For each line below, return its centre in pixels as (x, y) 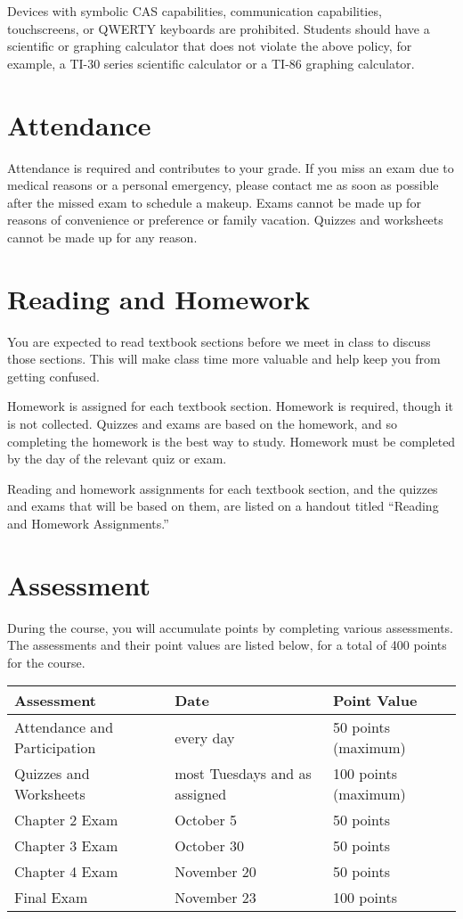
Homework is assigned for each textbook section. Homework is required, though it (231, 406)
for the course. (46, 662)
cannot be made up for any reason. (102, 237)
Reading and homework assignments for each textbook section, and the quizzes (223, 488)
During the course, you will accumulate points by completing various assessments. (231, 627)
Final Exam (51, 898)
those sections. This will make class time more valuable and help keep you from (224, 359)
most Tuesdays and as (243, 774)
